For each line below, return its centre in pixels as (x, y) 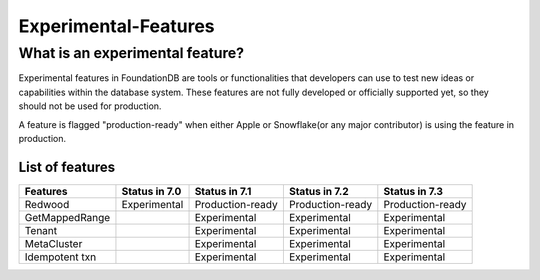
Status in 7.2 (318, 191)
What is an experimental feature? (131, 53)
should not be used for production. (90, 106)
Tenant (41, 230)
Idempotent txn (60, 257)
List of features (67, 166)
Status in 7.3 (413, 191)
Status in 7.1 (223, 191)
